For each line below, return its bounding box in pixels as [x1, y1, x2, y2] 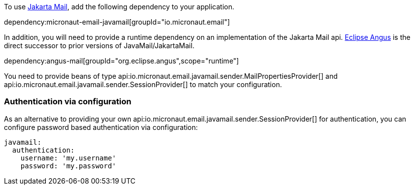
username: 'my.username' [20, 154, 116, 162]
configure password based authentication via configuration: [4, 123, 198, 131]
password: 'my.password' [20, 161, 116, 170]
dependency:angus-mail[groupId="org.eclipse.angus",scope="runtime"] [4, 57, 239, 65]
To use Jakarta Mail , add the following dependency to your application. [4, 2, 235, 11]
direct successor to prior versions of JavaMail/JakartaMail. [4, 41, 195, 50]
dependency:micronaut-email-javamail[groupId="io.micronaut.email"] [4, 18, 230, 26]
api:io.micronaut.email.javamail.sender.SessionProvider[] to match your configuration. [4, 80, 282, 89]
